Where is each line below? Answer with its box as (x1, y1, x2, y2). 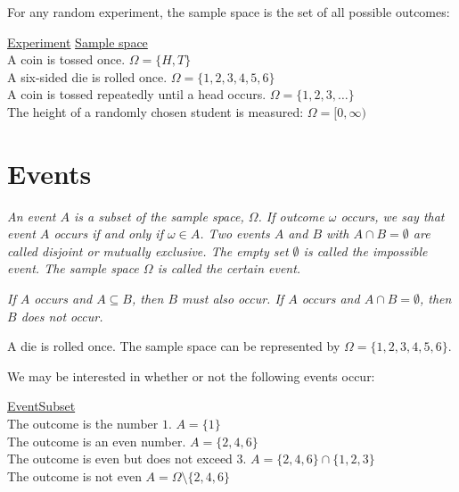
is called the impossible (303, 241, 428, 260)
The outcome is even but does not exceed (7, 449, 233, 468)
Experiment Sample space (7, 32, 148, 51)
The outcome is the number (7, 414, 159, 433)
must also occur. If (182, 289, 284, 308)
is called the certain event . (157, 259, 301, 278)
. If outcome (258, 206, 324, 225)
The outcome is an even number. (7, 431, 186, 450)
